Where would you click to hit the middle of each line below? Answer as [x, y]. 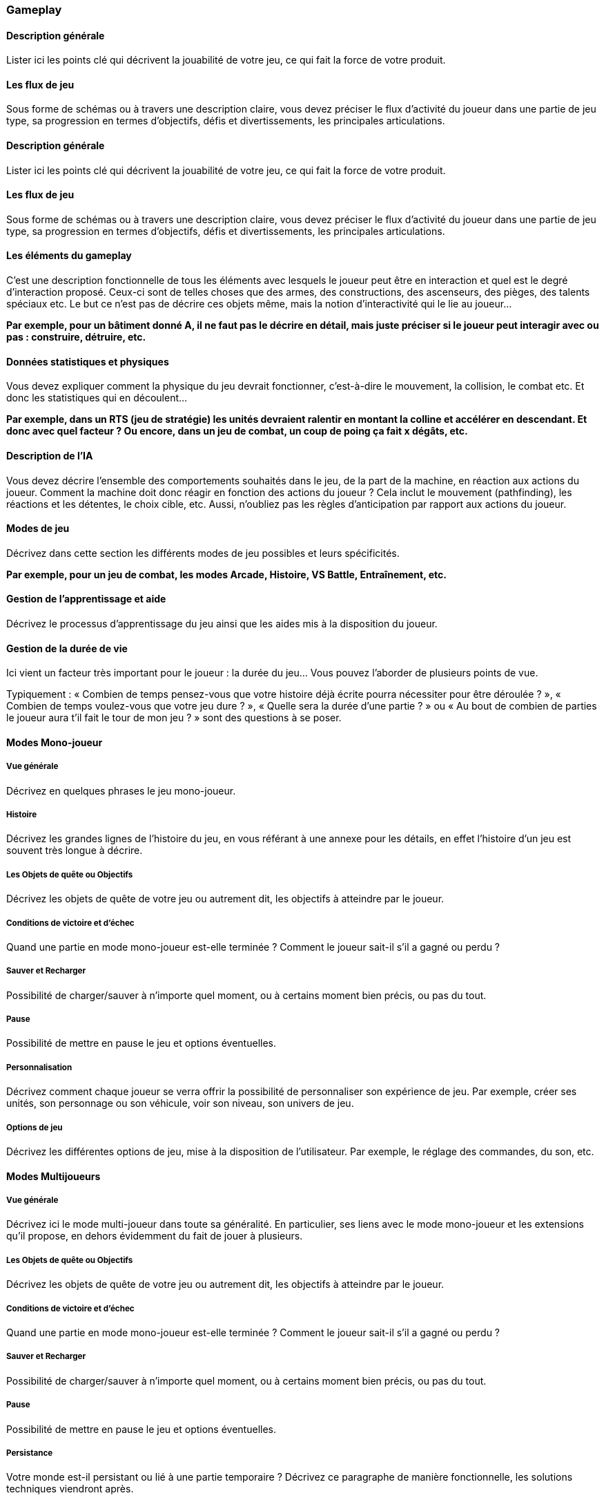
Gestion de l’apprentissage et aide [86, 599]
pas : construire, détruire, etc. [76, 337]
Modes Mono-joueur [55, 742]
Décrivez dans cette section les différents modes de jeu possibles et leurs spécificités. [203, 553]
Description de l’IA [50, 455]
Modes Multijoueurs [53, 1176]
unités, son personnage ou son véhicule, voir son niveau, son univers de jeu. [180, 1103]
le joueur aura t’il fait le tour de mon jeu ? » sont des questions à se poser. [174, 718]
